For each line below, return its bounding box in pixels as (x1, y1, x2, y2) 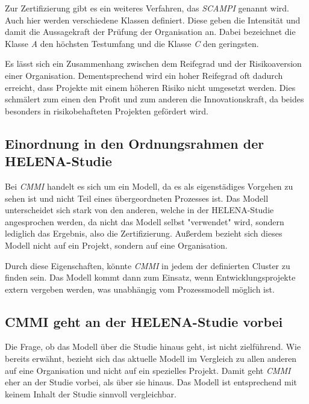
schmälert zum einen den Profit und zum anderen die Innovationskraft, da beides (5, 93, 304, 105)
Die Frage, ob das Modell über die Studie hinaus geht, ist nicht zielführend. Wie (5, 340, 301, 353)
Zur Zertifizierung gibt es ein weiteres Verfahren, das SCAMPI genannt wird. (5, 2, 289, 14)
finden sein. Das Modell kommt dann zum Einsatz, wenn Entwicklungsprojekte (5, 271, 296, 284)
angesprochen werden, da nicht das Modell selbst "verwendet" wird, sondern (5, 215, 284, 228)
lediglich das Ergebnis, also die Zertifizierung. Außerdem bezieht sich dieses (5, 227, 282, 240)
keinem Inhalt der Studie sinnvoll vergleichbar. (5, 387, 176, 400)
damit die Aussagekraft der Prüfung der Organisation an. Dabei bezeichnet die (5, 25, 296, 38)
